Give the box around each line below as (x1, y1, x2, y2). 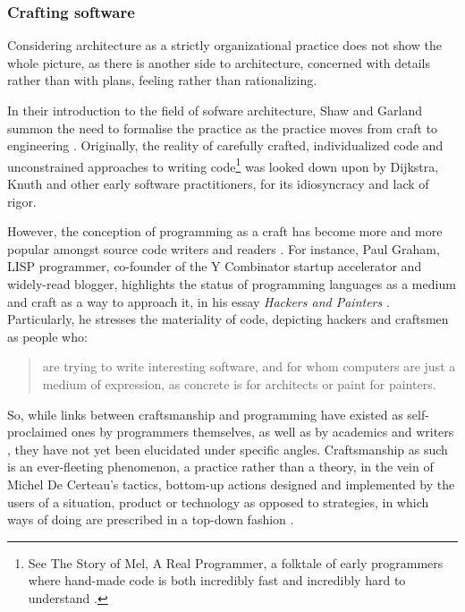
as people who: (7, 327, 88, 345)
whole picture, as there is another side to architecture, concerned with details (7, 53, 431, 72)
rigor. (7, 191, 37, 210)
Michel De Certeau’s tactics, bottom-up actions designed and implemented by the (7, 474, 455, 493)
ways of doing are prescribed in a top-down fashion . (7, 510, 294, 529)
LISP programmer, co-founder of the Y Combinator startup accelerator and (7, 257, 422, 276)
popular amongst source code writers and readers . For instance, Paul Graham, (7, 239, 440, 258)
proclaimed (7, 422, 68, 441)
